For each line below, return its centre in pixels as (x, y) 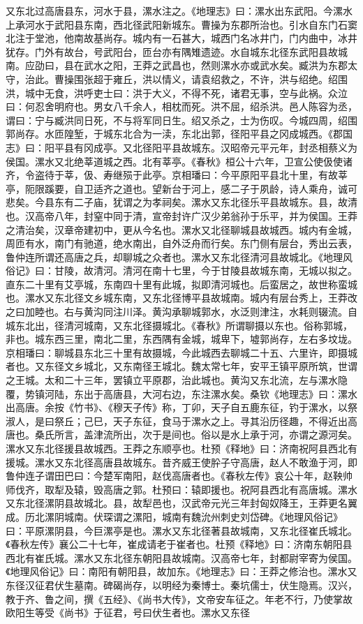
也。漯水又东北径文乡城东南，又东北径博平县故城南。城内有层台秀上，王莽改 (181, 298)
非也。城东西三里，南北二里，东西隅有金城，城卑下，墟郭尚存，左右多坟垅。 (181, 339)
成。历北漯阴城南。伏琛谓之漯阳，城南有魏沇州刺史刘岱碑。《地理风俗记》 (174, 516)
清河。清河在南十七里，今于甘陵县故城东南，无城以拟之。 (225, 270)
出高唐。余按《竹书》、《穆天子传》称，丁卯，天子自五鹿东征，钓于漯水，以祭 (181, 407)
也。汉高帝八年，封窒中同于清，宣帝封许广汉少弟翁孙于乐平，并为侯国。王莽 (181, 215)
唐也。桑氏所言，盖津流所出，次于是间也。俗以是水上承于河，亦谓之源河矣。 (181, 434)
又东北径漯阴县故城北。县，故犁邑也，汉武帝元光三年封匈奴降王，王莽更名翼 (181, 503)
